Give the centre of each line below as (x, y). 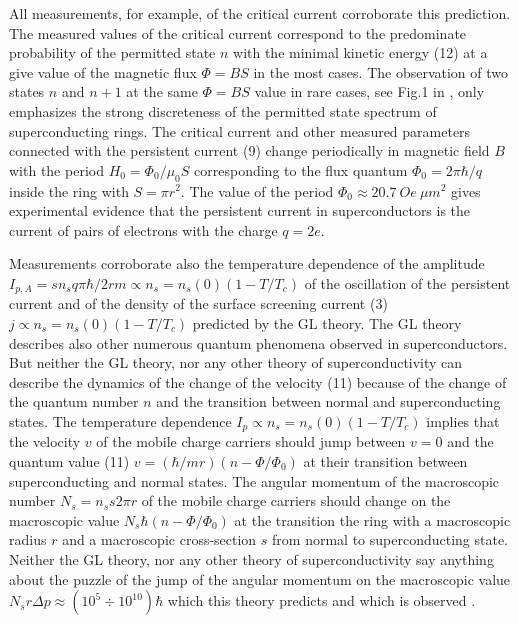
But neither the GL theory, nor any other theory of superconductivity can (236, 362)
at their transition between (385, 460)
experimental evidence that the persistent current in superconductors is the (240, 210)
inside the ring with (69, 190)
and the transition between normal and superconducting (328, 401)
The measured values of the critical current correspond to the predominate (238, 32)
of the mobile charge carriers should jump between (251, 441)
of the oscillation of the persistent (407, 282)
